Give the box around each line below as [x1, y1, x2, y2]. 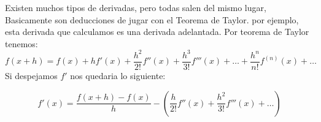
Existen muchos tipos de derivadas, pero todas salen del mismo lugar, [5, 1, 266, 13]
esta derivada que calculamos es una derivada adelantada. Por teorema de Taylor [5, 25, 309, 38]
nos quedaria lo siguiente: [70, 69, 166, 82]
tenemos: [5, 37, 38, 50]
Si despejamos [5, 69, 58, 82]
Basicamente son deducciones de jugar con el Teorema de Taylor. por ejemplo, [5, 13, 299, 26]
